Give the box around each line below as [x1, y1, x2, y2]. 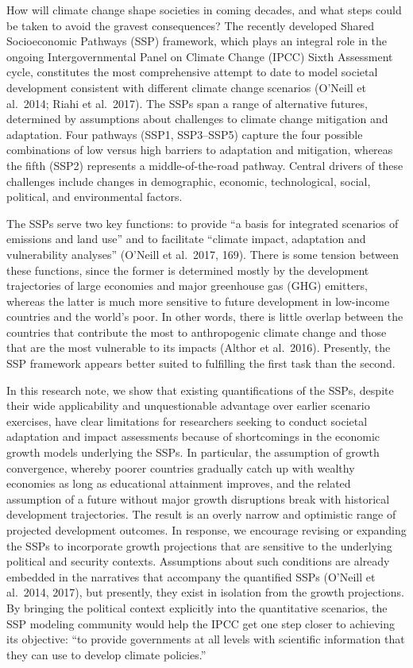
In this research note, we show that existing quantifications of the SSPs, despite [6, 381, 394, 398]
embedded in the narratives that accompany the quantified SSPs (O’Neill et [6, 568, 376, 585]
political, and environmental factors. [6, 188, 183, 205]
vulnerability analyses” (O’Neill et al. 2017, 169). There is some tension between [6, 245, 399, 262]
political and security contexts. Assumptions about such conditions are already [6, 553, 390, 570]
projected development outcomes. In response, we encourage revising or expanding [6, 522, 407, 538]
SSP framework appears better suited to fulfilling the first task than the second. [6, 355, 396, 372]
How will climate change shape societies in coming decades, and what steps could [6, 2, 402, 17]
